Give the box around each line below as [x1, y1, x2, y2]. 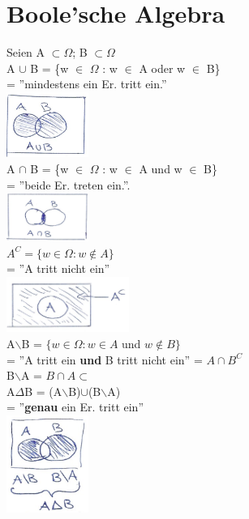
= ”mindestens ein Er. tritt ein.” [6, 75, 167, 92]
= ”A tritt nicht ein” [6, 260, 110, 277]
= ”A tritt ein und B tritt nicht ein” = [6, 351, 203, 368]
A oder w [139, 59, 186, 76]
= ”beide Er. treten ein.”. [6, 176, 131, 193]
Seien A [6, 44, 45, 61]
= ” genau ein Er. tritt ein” [6, 398, 144, 415]
